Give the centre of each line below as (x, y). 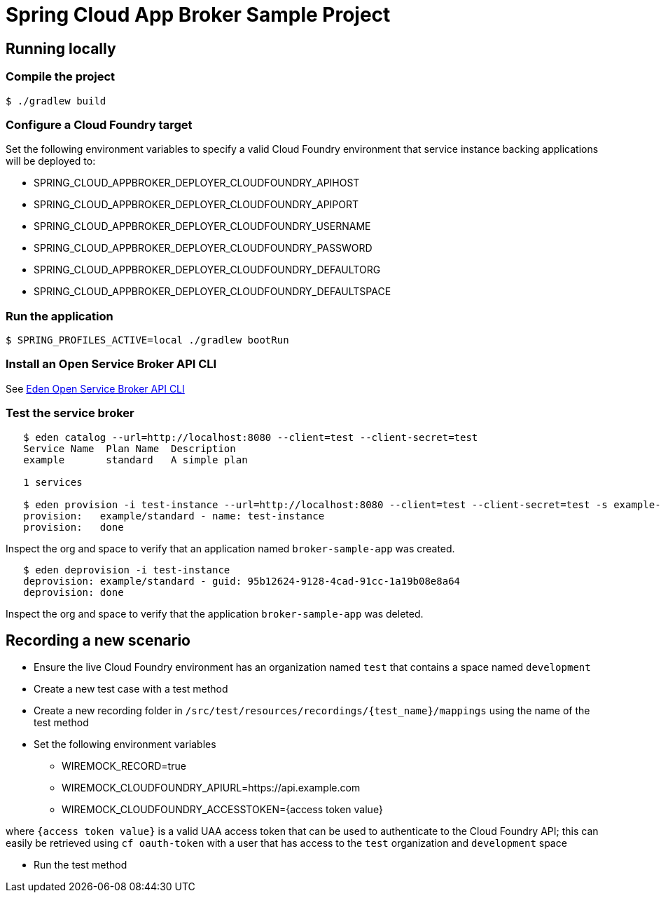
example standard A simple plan (135, 460)
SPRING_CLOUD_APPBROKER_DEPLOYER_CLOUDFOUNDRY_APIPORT (196, 205)
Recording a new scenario (98, 640)
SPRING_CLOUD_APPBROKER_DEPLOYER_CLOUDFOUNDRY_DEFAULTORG (207, 270)
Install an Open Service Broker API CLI (111, 364)
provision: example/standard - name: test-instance (174, 516)
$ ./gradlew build (56, 101)
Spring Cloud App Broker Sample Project (198, 15)
